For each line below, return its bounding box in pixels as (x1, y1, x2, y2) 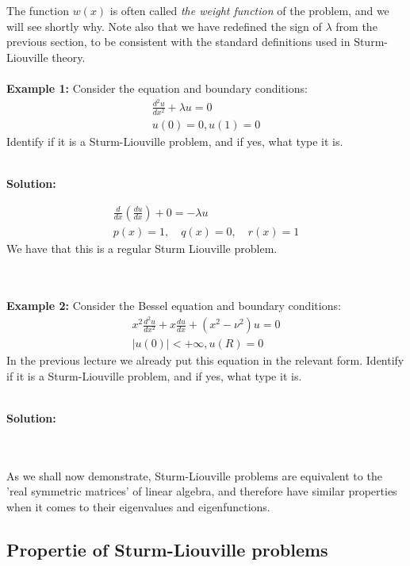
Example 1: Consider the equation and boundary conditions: (6, 79, 308, 96)
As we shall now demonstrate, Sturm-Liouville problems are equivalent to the (6, 467, 382, 484)
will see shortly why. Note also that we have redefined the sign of (6, 17, 322, 34)
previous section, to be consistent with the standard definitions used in (6, 33, 351, 50)
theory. (52, 48, 86, 65)
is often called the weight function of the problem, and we (109, 2, 389, 18)
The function (6, 2, 69, 18)
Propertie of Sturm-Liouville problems (6, 537, 328, 561)
